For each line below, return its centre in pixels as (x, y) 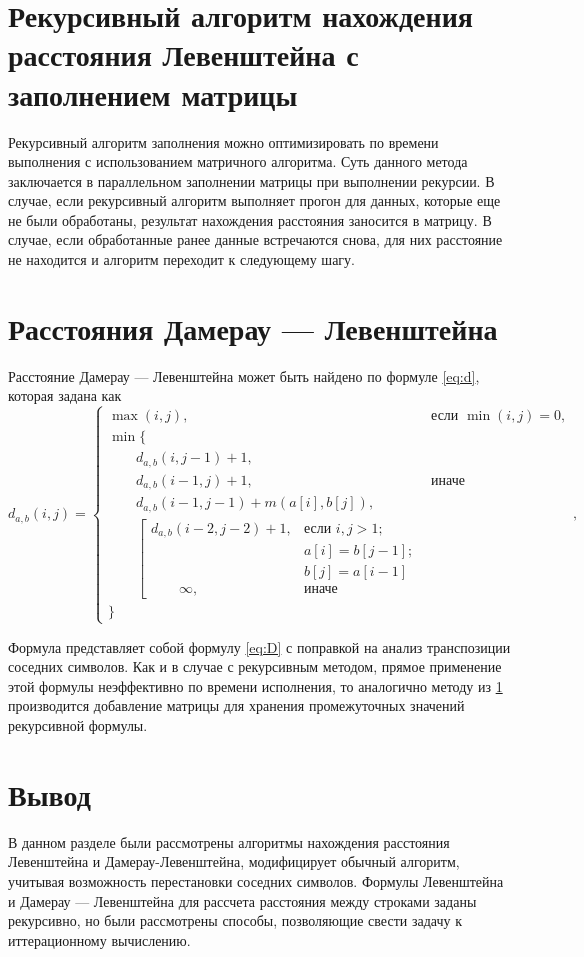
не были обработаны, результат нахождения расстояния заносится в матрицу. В (250, 219)
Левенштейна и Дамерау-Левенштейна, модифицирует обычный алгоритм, (234, 861)
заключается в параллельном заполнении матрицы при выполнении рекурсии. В (251, 180)
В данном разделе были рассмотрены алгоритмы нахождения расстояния (229, 841)
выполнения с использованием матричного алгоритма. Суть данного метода (238, 161)
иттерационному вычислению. (99, 939)
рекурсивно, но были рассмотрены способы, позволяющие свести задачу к (235, 920)
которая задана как (65, 395)
